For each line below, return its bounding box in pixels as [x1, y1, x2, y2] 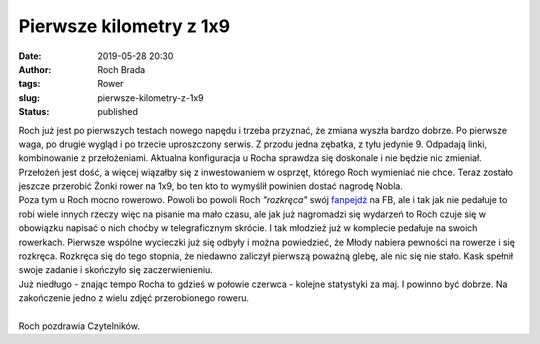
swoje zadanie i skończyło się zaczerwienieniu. [18, 264, 214, 276]
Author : [18, 63, 52, 75]
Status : [18, 106, 50, 118]
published [97, 106, 139, 118]
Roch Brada [97, 63, 146, 75]
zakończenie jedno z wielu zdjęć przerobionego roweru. [18, 292, 250, 304]
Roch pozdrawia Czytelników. [18, 320, 140, 332]
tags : [18, 78, 41, 90]
